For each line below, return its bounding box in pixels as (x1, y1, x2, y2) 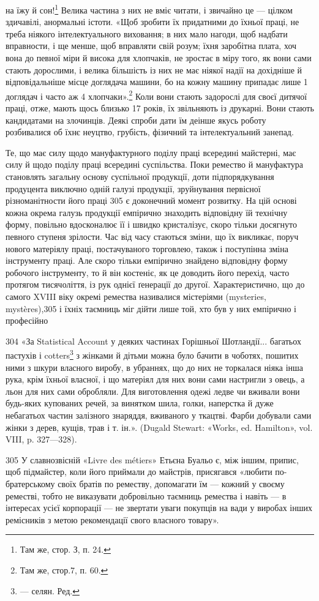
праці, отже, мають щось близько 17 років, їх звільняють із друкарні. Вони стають (6, 102, 314, 114)
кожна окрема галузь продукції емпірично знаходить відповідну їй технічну (6, 206, 288, 218)
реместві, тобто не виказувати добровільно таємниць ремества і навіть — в (6, 489, 287, 502)
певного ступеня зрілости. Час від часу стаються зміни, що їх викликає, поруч (6, 230, 299, 242)
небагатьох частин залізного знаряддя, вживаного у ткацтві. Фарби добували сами (6, 408, 312, 421)
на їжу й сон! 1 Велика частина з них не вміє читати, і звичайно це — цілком (6, 2, 293, 16)
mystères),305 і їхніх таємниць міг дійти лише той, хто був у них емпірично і (6, 302, 296, 315)
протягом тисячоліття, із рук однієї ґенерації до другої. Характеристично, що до (6, 278, 305, 291)
